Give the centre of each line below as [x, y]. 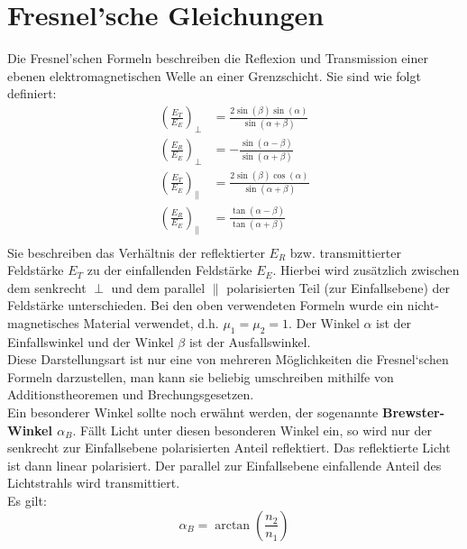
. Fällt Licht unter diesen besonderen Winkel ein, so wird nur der [252, 430]
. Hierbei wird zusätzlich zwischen [366, 270]
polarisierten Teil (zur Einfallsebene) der [339, 287]
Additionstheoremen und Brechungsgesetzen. [131, 394]
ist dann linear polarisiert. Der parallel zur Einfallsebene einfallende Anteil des [224, 465]
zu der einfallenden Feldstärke [169, 270]
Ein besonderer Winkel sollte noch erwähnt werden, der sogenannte [193, 412]
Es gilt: [27, 501]
